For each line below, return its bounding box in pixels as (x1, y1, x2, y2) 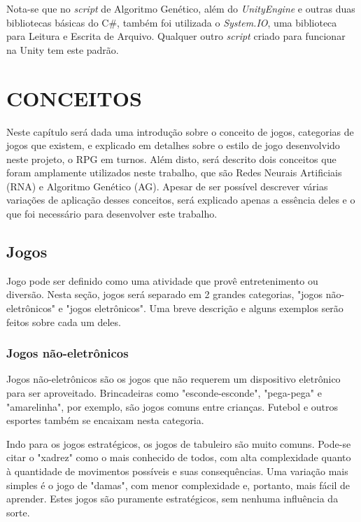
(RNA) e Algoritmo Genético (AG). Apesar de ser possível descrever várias (6, 178, 328, 193)
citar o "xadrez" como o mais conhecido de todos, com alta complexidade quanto (6, 450, 351, 465)
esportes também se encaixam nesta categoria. (6, 413, 204, 428)
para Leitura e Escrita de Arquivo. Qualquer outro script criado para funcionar (6, 29, 346, 43)
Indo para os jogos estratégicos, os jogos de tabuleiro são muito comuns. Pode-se (6, 436, 351, 451)
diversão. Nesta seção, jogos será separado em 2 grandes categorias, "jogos (6, 287, 323, 302)
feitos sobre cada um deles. (6, 314, 121, 329)
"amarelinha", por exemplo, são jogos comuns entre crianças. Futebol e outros (6, 399, 339, 414)
